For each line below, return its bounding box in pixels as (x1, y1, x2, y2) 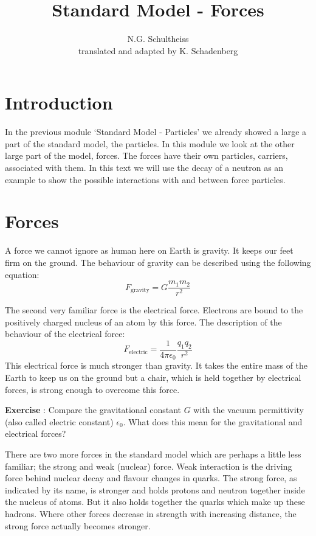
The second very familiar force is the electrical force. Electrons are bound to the (5, 304, 303, 316)
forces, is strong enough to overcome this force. (5, 383, 180, 395)
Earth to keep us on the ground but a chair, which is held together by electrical (5, 371, 301, 384)
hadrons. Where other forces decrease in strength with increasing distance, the (5, 507, 297, 520)
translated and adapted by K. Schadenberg (78, 44, 238, 57)
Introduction (5, 90, 113, 115)
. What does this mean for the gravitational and (123, 415, 303, 428)
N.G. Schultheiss (127, 32, 189, 45)
